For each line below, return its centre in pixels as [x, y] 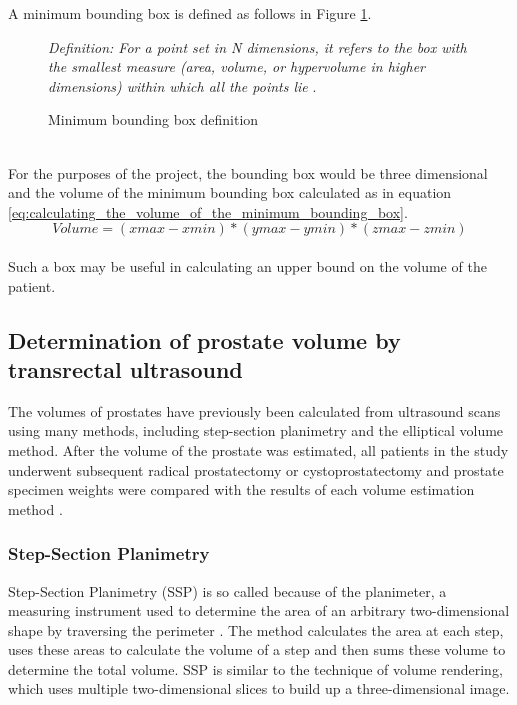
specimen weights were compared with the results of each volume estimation [241, 489]
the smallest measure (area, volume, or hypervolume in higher [237, 66]
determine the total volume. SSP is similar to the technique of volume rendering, [255, 668]
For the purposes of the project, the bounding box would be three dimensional [248, 172]
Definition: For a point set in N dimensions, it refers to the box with [257, 46]
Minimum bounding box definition [153, 119]
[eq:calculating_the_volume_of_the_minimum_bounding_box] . [208, 211]
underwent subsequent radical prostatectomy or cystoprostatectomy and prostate [256, 469]
